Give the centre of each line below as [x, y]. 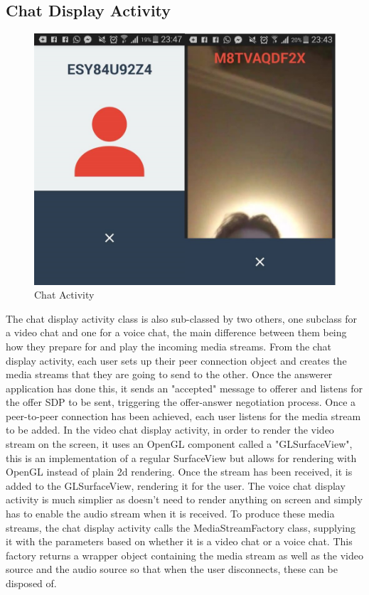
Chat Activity [64, 295]
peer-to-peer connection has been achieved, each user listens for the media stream [183, 416]
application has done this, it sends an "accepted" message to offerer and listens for [184, 388]
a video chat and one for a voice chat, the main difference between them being [176, 332]
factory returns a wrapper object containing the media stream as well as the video [184, 555]
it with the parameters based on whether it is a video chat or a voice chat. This [179, 541]
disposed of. [31, 583]
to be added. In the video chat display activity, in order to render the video [170, 430]
